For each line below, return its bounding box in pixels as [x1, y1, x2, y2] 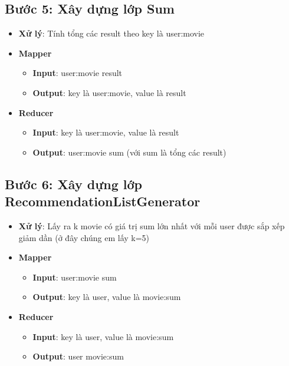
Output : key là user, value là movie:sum [32, 291, 181, 303]
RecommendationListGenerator [5, 192, 201, 210]
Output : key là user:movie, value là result [32, 86, 186, 98]
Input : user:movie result [32, 67, 123, 79]
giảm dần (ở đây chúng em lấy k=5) [18, 231, 150, 243]
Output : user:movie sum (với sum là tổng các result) [32, 146, 226, 158]
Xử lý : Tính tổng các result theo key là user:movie [18, 27, 205, 39]
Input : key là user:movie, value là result [32, 126, 179, 139]
